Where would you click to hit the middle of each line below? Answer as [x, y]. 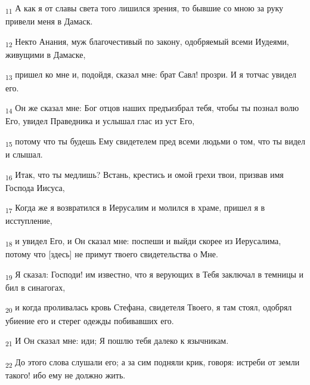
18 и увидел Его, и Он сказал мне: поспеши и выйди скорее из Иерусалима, [143, 241]
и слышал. [24, 154]
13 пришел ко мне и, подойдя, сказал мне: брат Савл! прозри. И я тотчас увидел [151, 75]
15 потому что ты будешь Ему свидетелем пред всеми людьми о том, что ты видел [155, 141]
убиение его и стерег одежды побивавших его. [90, 320]
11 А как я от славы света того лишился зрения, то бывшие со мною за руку [145, 9]
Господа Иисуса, [35, 187]
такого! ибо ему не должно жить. [66, 375]
